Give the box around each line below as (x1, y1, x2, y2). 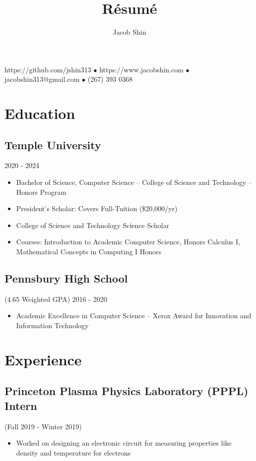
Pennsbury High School (4, 271, 128, 286)
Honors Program (16, 186, 66, 197)
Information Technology (16, 320, 89, 331)
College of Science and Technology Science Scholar (16, 220, 170, 230)
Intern (4, 398, 37, 413)
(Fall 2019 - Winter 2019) (4, 421, 82, 431)
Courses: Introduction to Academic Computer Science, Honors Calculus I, (16, 236, 240, 247)
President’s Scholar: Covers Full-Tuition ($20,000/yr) (16, 203, 178, 214)
